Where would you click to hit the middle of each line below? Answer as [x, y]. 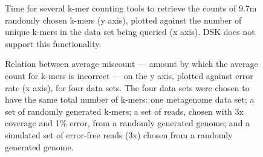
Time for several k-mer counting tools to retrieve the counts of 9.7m [131, 8]
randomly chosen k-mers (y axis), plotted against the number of [123, 20]
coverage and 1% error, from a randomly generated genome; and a [128, 123]
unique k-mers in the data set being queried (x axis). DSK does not [130, 32]
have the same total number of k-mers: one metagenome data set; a [130, 99]
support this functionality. [53, 43]
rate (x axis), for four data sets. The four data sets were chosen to [127, 87]
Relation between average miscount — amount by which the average [131, 64]
